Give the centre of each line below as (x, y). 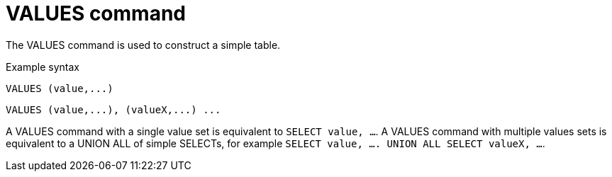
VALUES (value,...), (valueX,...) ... (113, 109)
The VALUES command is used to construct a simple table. (143, 45)
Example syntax (43, 67)
